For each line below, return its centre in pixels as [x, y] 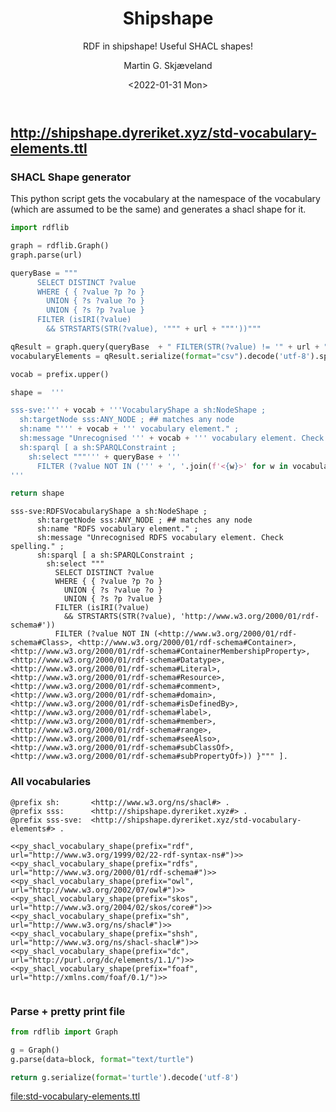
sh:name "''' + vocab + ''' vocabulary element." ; [129, 429]
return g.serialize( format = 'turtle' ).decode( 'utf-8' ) [125, 1077]
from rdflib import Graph [64, 1032]
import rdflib [40, 228]
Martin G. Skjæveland [168, 65]
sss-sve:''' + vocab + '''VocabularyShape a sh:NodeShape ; [138, 410]
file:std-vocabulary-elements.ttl [75, 1096]
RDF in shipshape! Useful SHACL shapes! [168, 46]
